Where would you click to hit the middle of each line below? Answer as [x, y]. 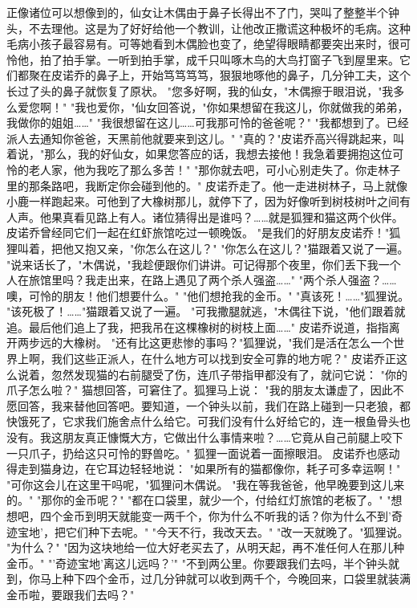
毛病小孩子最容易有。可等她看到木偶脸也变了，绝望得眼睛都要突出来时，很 [203, 44]
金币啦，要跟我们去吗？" [71, 594]
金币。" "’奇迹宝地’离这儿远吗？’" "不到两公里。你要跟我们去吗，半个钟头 [197, 563]
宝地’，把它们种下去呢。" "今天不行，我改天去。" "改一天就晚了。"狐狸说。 [213, 531]
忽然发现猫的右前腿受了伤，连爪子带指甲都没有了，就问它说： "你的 [229, 374]
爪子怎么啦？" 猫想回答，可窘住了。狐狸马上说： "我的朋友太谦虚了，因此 [200, 390]
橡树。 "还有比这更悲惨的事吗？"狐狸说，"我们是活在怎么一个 [233, 343]
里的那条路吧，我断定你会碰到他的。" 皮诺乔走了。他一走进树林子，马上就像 [207, 185]
